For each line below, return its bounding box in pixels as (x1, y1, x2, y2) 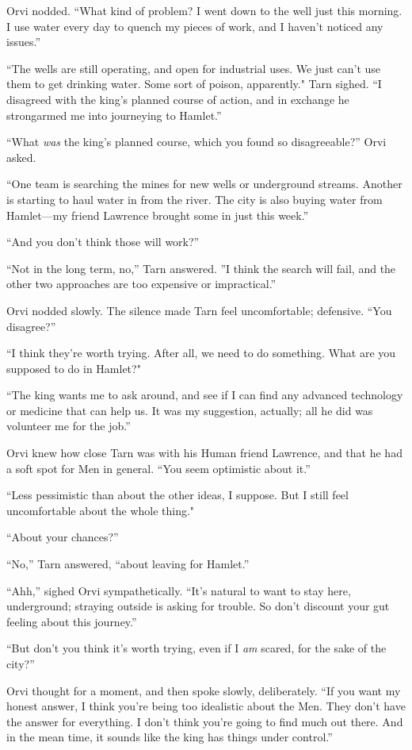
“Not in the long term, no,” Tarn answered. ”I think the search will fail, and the (6, 260, 396, 276)
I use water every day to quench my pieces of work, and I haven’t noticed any (6, 17, 383, 34)
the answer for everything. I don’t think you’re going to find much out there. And (6, 713, 403, 729)
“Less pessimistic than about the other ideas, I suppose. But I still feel (6, 487, 349, 503)
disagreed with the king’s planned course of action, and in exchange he (6, 90, 349, 107)
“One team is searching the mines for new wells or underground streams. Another (6, 175, 402, 192)
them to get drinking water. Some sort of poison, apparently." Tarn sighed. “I (6, 75, 382, 92)
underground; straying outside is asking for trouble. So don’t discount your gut (6, 598, 390, 614)
